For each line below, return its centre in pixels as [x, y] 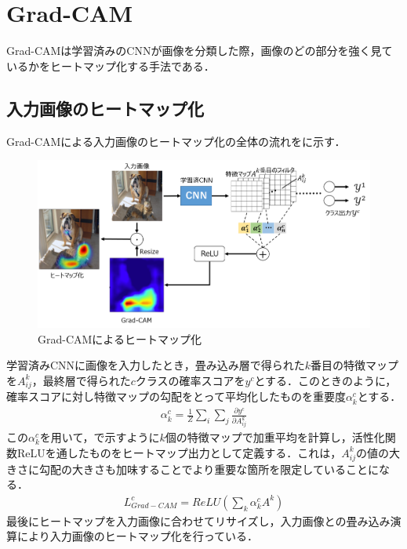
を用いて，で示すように [100, 437]
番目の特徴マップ [354, 365]
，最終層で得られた [81, 380]
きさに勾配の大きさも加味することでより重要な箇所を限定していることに [193, 469]
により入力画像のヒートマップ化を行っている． [138, 536]
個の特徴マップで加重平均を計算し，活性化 [275, 437]
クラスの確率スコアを [190, 380]
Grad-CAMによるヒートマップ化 [120, 338]
